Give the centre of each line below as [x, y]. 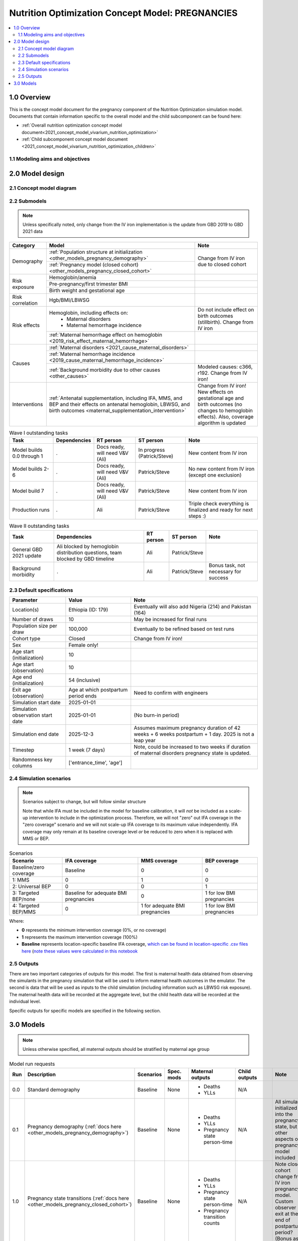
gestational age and [221, 398]
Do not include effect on [226, 309]
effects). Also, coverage [225, 416]
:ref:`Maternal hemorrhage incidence [92, 354]
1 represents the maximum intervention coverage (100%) [79, 937]
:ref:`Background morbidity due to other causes [105, 370]
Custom [284, 1201]
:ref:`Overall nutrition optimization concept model [72, 125]
